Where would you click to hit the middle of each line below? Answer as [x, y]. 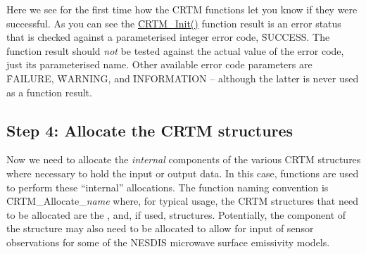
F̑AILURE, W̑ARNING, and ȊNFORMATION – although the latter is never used [183, 78]
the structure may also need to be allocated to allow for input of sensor [160, 228]
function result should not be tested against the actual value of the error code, [175, 50]
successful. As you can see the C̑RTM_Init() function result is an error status [174, 23]
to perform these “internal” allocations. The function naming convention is [168, 187]
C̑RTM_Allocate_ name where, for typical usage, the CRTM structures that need [182, 201]
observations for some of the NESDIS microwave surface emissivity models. [168, 242]
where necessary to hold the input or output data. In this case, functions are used [183, 173]
